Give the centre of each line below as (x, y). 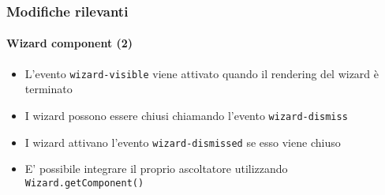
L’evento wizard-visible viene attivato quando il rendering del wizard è (202, 73)
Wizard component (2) (70, 43)
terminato (49, 89)
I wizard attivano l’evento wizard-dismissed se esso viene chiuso (183, 142)
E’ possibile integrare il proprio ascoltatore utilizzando (156, 169)
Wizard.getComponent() (84, 183)
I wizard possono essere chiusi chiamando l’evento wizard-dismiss (186, 115)
